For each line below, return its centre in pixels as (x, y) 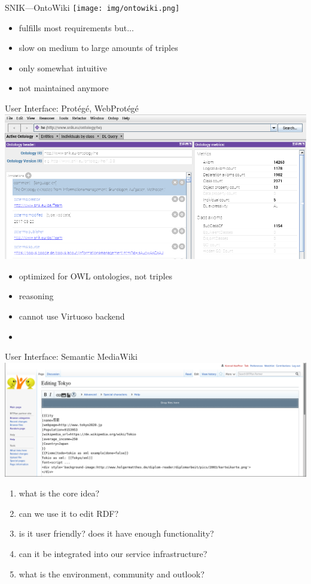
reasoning (36, 296)
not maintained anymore (64, 88)
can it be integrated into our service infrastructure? (113, 554)
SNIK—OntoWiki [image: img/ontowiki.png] (92, 7)
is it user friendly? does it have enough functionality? (116, 533)
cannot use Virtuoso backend (72, 316)
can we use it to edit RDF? (69, 513)
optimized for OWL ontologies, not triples (96, 276)
